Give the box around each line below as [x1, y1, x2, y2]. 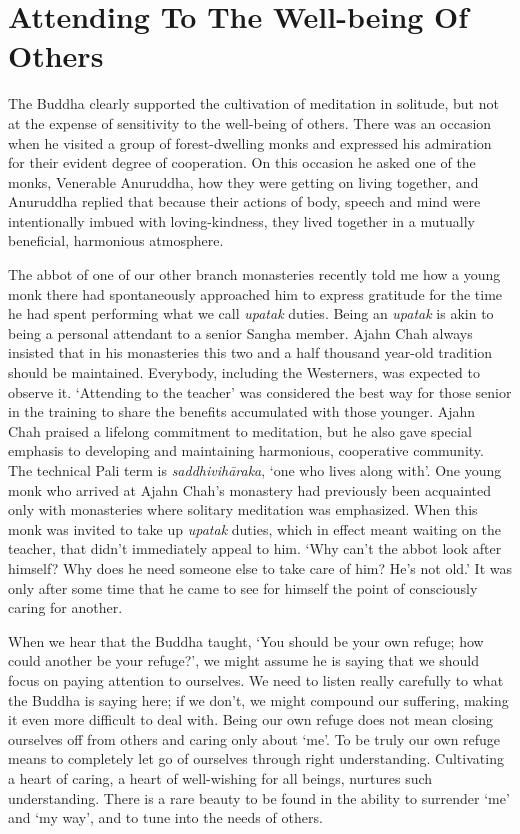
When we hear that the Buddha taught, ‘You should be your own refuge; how [8, 630, 484, 651]
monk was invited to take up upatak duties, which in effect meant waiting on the [8, 518, 501, 539]
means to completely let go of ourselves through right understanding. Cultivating [8, 748, 504, 769]
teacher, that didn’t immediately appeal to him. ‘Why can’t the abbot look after [8, 538, 502, 559]
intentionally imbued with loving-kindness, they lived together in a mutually [8, 210, 475, 231]
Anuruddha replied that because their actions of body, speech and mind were [8, 191, 481, 212]
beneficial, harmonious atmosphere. [8, 230, 224, 251]
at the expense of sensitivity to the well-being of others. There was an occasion [8, 112, 492, 133]
